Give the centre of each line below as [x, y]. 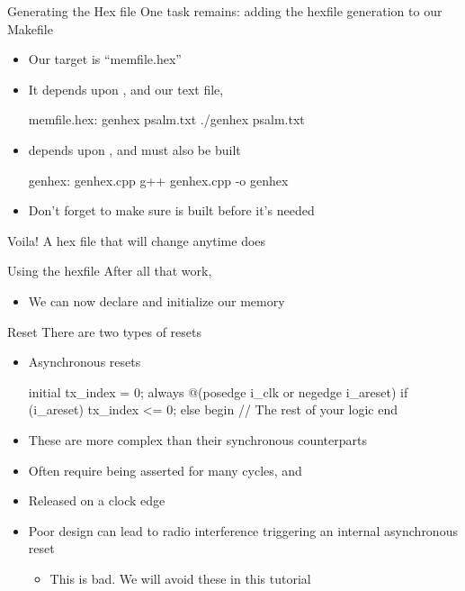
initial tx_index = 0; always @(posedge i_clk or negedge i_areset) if [218, 391]
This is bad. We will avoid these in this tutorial [180, 578]
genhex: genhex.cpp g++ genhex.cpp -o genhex [158, 180]
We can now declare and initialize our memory [156, 300]
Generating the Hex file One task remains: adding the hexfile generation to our [225, 11]
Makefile [30, 28]
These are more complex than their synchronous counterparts [197, 439]
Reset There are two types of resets [104, 331]
